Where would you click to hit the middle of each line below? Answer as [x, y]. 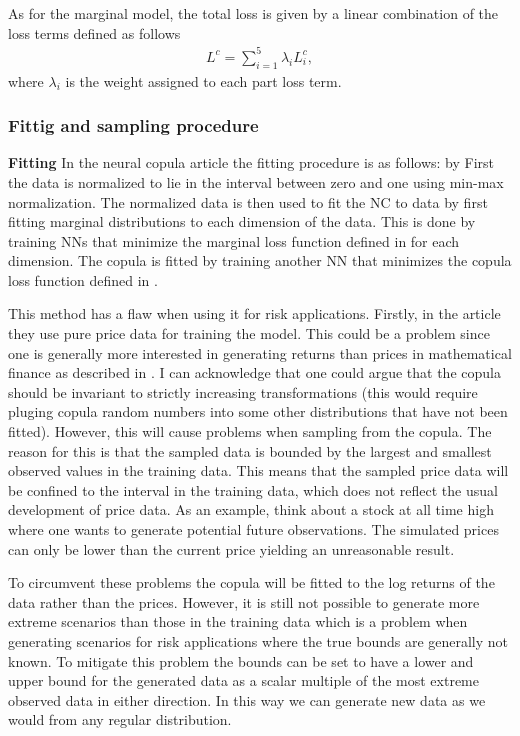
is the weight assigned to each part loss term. [203, 80]
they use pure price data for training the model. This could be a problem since [249, 333]
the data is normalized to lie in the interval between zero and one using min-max [256, 181]
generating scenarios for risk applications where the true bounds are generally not [258, 640]
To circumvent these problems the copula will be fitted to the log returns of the [251, 582]
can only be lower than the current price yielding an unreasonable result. [231, 548]
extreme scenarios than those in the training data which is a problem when [238, 621]
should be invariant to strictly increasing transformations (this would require [243, 391]
